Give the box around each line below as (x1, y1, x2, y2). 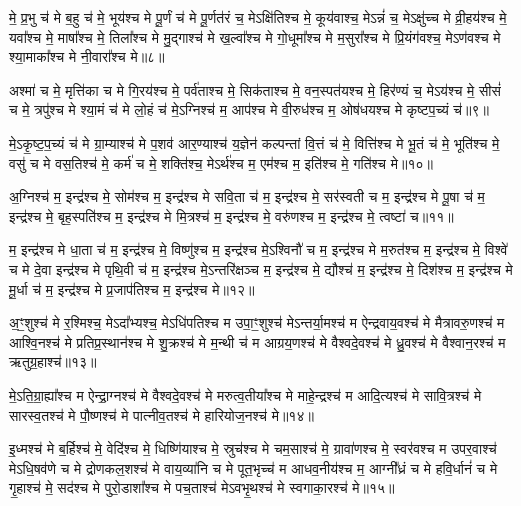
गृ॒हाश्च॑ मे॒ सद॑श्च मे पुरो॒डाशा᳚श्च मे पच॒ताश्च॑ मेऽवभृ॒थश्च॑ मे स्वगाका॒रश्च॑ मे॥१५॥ (9, 477, 395, 498)
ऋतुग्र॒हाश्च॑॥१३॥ (9, 351, 97, 372)
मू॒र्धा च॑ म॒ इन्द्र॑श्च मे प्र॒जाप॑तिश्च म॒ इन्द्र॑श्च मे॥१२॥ (9, 278, 255, 299)
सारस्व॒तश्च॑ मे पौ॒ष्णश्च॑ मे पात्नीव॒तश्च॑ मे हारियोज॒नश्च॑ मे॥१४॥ (9, 404, 314, 425)
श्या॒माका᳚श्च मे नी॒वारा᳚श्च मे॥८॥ (9, 46, 165, 67)
